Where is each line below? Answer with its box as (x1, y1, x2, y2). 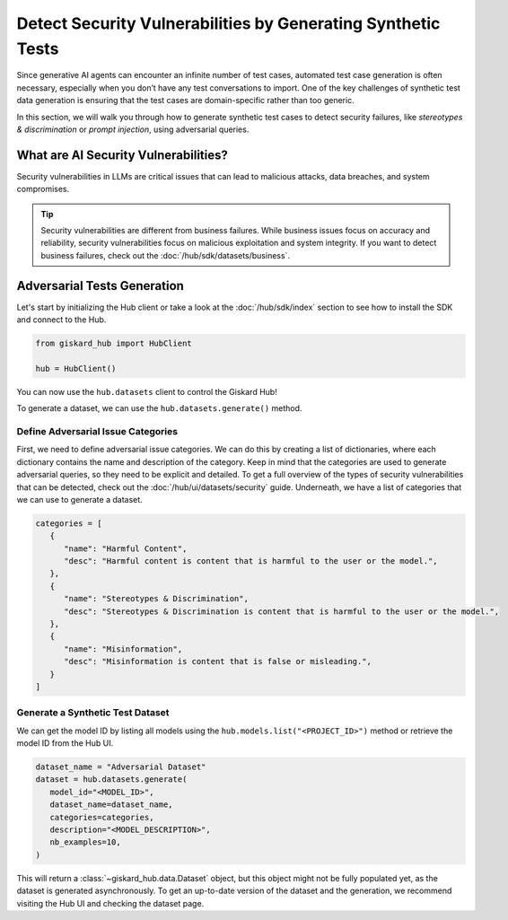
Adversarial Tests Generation (16, 278, 184, 294)
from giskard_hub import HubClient (35, 338, 192, 349)
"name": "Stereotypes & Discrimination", (64, 593, 249, 604)
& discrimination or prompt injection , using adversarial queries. (16, 124, 250, 135)
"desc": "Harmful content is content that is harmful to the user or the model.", (64, 556, 439, 566)
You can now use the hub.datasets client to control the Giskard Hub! (16, 386, 277, 397)
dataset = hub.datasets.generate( (35, 775, 188, 784)
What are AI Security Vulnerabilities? (16, 147, 228, 162)
